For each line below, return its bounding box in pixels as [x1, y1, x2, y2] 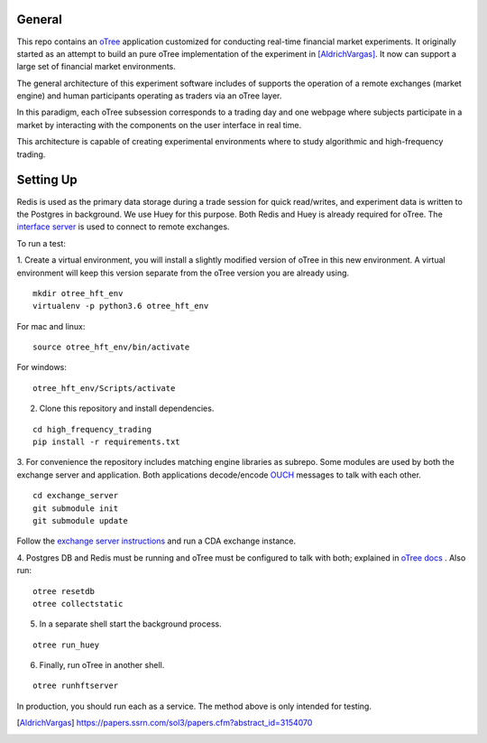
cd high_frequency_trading [32, 424, 152, 434]
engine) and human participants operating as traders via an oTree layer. [16, 90, 282, 101]
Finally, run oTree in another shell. [39, 660, 165, 671]
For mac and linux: [16, 320, 86, 331]
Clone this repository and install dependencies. [39, 403, 215, 414]
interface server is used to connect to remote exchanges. [16, 221, 230, 232]
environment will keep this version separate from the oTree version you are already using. [16, 267, 350, 278]
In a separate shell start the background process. [39, 618, 222, 629]
